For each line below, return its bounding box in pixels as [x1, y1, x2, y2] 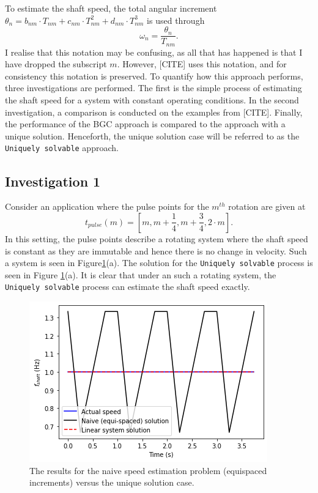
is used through [147, 13, 205, 26]
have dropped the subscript [5, 57, 107, 70]
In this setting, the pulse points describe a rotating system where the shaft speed [5, 232, 308, 245]
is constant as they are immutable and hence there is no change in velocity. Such [5, 244, 307, 257]
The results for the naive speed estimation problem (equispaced [29, 464, 267, 476]
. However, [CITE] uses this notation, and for [117, 57, 287, 70]
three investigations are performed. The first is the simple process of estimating [5, 81, 302, 94]
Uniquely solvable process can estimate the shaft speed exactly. [5, 280, 250, 293]
